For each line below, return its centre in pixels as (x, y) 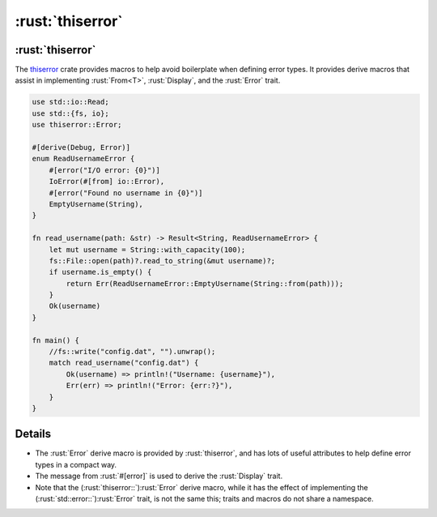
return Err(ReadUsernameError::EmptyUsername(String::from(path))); (205, 283)
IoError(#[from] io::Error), (107, 182)
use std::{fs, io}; (70, 113)
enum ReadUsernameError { (83, 159)
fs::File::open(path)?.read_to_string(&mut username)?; (162, 261)
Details (33, 434)
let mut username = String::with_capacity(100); (147, 250)
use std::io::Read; (70, 102)
